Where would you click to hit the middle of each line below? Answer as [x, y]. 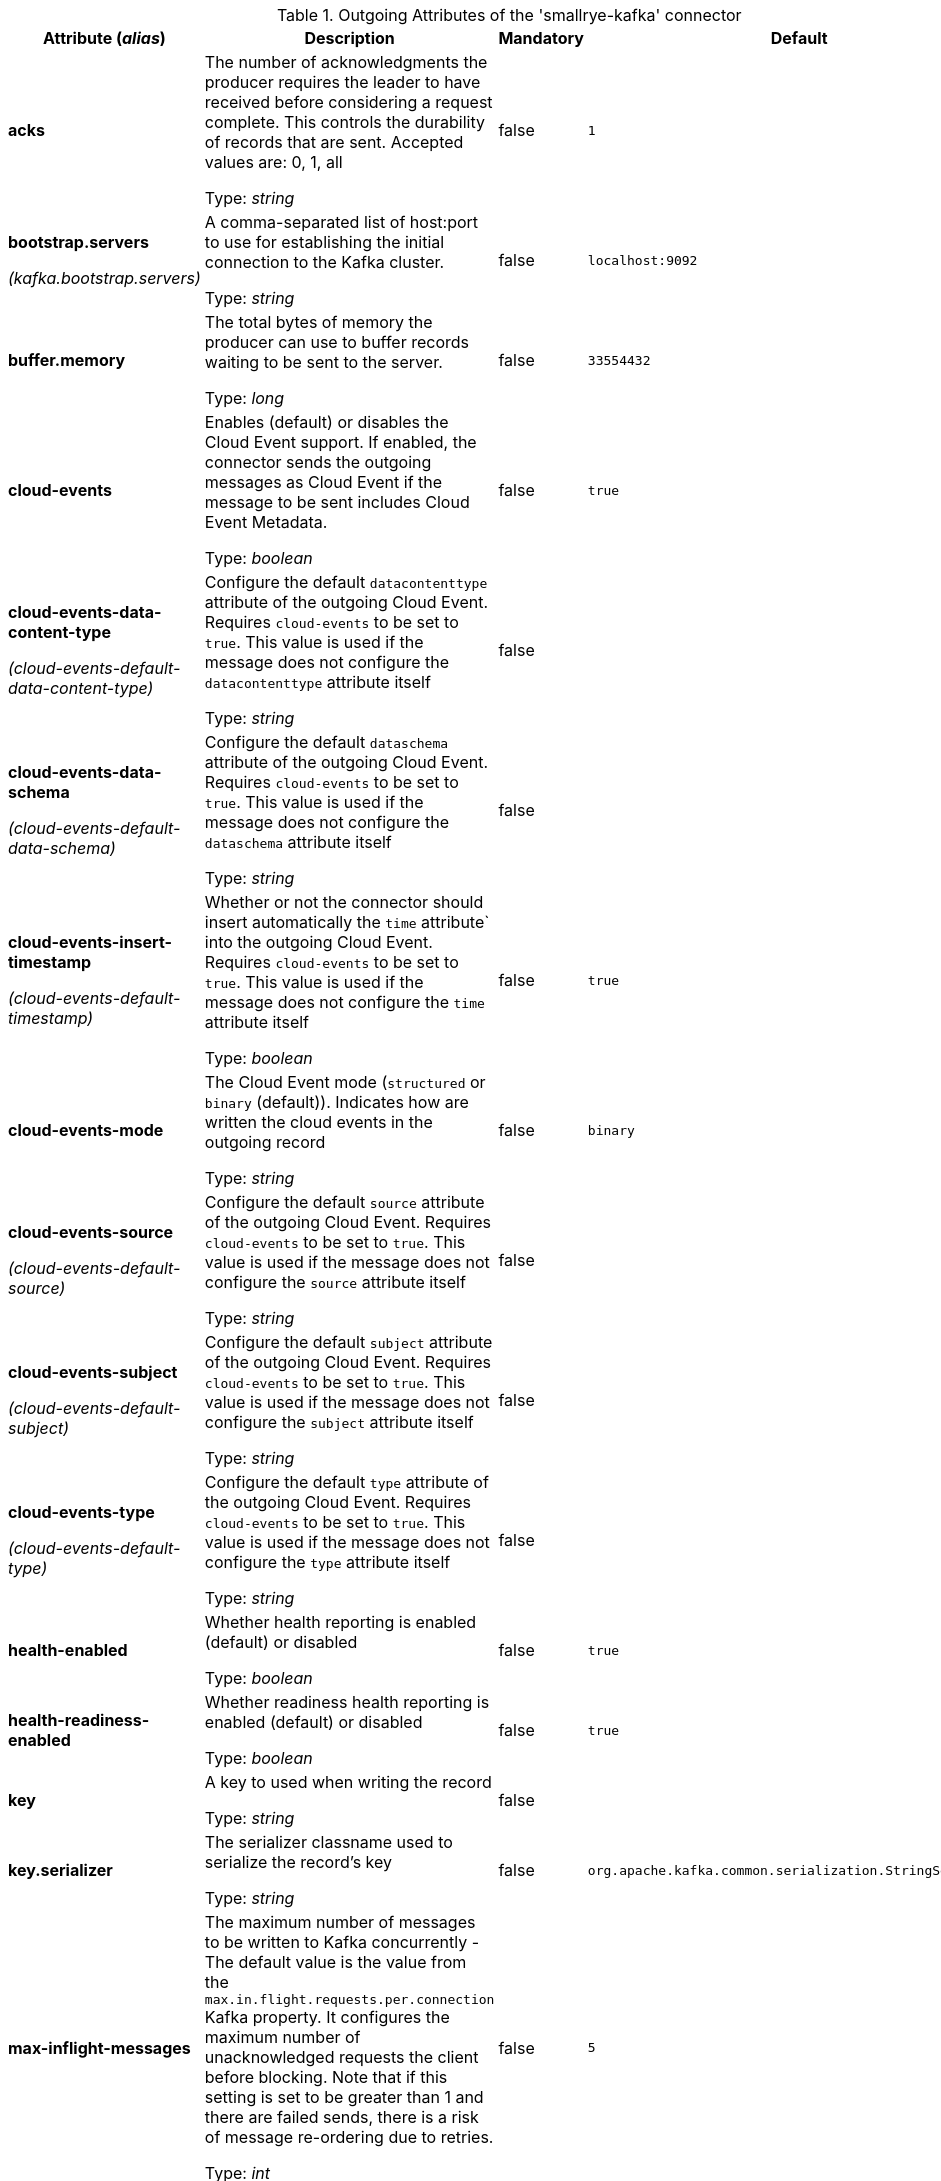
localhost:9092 [642, 260]
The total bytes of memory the [318, 322]
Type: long [244, 398]
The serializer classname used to [328, 1842]
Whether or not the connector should [344, 902]
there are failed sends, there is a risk [341, 2117]
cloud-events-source [91, 1232]
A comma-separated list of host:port [341, 222]
